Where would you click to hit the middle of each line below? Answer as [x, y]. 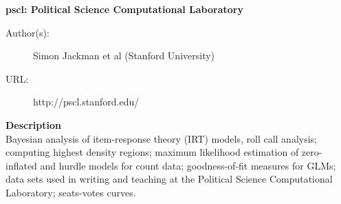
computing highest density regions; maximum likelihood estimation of [152, 152]
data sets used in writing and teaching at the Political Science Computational [169, 179]
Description [34, 124]
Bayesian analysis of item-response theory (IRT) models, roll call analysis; [161, 138]
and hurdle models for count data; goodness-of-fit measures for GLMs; [188, 165]
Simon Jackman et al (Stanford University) [124, 55]
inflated [21, 165]
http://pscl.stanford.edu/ [86, 102]
